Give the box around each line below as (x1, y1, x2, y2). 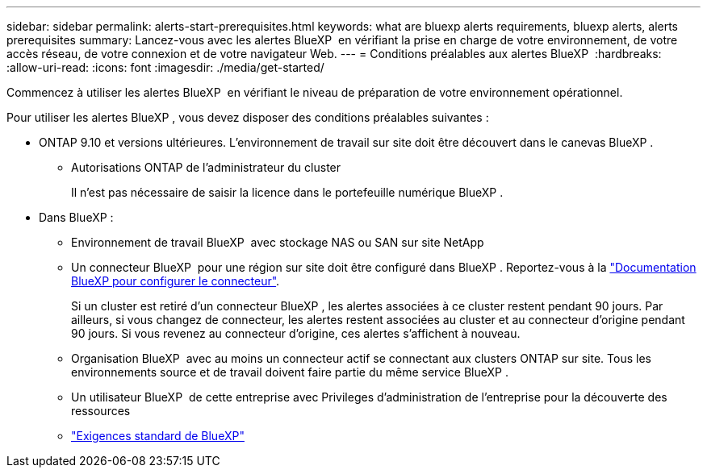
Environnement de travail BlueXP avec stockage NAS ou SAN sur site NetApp (71, 235, 484, 249)
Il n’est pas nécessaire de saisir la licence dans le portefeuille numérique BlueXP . (71, 185, 504, 199)
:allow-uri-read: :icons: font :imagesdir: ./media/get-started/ (6, 60, 324, 74)
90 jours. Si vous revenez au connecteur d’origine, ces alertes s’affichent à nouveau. (71, 326, 521, 340)
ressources (71, 404, 131, 418)
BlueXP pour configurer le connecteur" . (71, 274, 280, 288)
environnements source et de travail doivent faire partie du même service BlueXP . (71, 365, 508, 379)
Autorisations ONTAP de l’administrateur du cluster (71, 160, 341, 174)
